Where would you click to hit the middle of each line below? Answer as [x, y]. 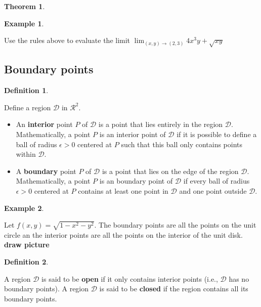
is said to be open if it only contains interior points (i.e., [130, 278]
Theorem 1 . [25, 6]
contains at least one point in [123, 190]
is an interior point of [133, 134]
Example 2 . [24, 208]
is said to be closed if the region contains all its [174, 289]
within [26, 154]
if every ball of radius [216, 181]
